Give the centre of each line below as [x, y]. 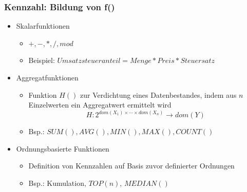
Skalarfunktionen [43, 26]
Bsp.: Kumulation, [57, 183]
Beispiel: [42, 60]
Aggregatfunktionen [47, 77]
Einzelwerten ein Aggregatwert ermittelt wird [100, 105]
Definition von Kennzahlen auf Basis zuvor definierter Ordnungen [131, 166]
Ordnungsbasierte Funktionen [63, 148]
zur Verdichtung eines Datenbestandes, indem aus [158, 94]
